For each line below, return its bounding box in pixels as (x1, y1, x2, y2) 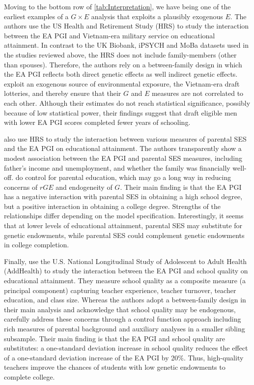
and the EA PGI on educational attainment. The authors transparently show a (4, 143, 242, 153)
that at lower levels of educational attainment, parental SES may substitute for (4, 220, 243, 231)
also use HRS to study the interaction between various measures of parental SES (4, 133, 247, 144)
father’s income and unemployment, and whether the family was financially (4, 162, 230, 173)
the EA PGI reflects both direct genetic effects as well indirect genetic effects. (4, 69, 238, 79)
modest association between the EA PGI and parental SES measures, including (4, 152, 242, 163)
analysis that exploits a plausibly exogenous (91, 11, 223, 21)
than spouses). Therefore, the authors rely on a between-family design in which (4, 59, 242, 69)
